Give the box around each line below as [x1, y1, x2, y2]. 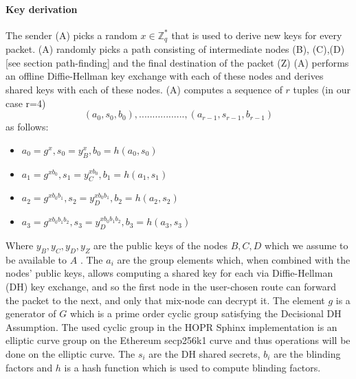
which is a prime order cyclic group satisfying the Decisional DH [69, 306, 342, 321]
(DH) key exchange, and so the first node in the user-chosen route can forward [5, 279, 336, 293]
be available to [5, 252, 67, 266]
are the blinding [274, 346, 341, 360]
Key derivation [5, 1, 78, 16]
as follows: [5, 119, 49, 134]
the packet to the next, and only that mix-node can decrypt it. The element [5, 292, 325, 307]
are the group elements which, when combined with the [117, 252, 351, 266]
